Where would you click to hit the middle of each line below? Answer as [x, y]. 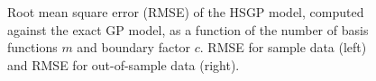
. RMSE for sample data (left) [283, 47]
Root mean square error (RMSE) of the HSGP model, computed [186, 12]
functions [32, 47]
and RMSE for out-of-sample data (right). [124, 64]
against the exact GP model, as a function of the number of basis [188, 29]
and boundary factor [134, 47]
